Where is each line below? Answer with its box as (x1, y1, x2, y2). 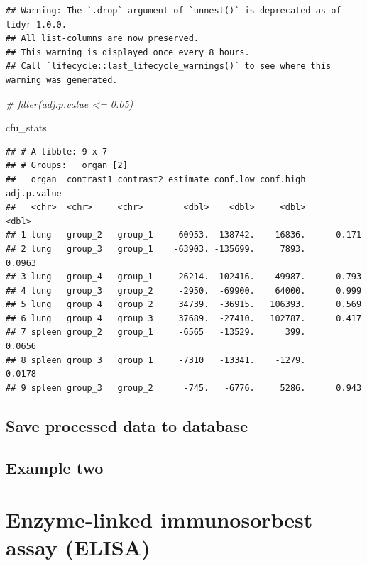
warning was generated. (6, 74, 118, 85)
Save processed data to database (6, 414, 248, 436)
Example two (6, 456, 104, 478)
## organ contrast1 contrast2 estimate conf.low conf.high (6, 174, 306, 184)
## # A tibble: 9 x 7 (6, 146, 108, 157)
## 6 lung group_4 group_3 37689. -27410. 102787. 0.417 (6, 313, 362, 323)
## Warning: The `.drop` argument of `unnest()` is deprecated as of (6, 6, 341, 16)
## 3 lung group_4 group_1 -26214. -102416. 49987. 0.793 (6, 272, 362, 282)
